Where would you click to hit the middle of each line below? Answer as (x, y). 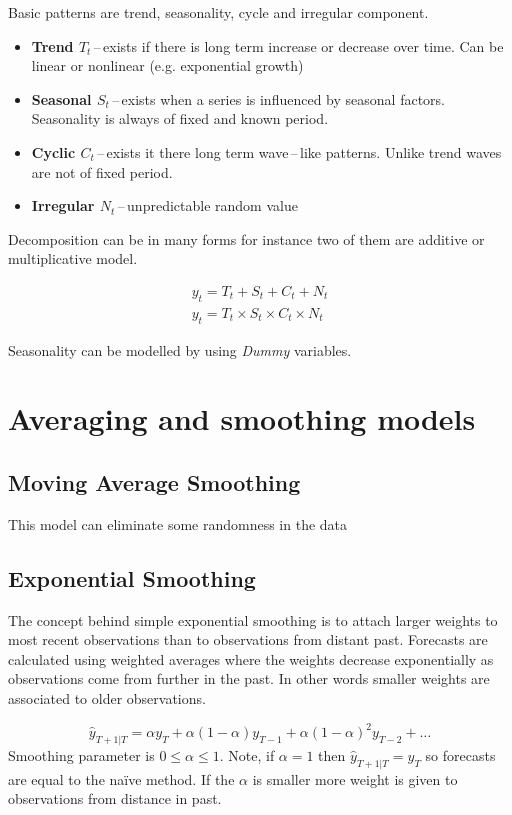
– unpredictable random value (207, 205)
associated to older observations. (107, 697)
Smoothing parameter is (81, 754)
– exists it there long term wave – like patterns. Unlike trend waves (299, 151)
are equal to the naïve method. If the (121, 778)
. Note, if (247, 754)
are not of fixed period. (102, 171)
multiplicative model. (73, 258)
